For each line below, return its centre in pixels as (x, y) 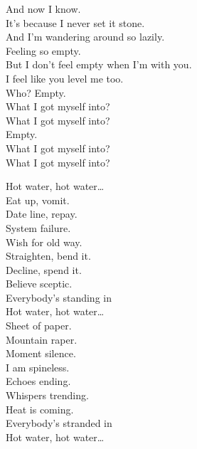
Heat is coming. (40, 409)
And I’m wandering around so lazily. (85, 37)
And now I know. (43, 9)
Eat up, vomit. (38, 200)
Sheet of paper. (39, 326)
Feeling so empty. (43, 50)
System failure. (38, 227)
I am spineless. (38, 367)
